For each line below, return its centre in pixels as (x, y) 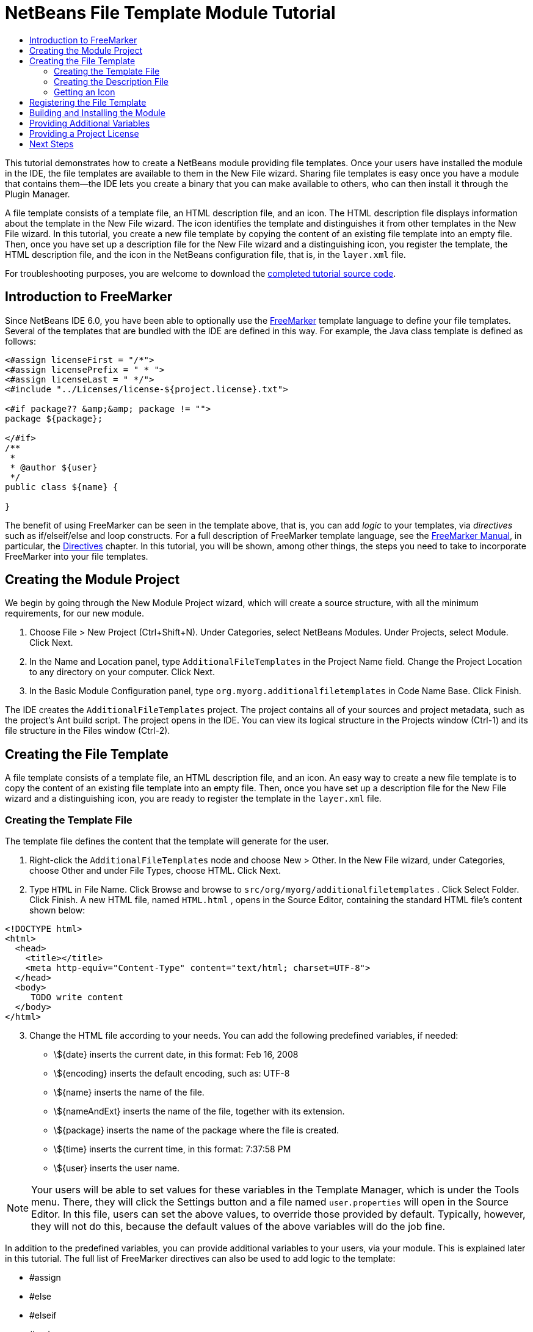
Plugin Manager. (38, 194)
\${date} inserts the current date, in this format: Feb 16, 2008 (176, 1055)
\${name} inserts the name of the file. (129, 1092)
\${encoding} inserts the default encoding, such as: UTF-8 (172, 1074)
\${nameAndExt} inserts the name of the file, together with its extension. (199, 1111)
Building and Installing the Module (97, 112)
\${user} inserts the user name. (117, 1168)
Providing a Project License (84, 133)
